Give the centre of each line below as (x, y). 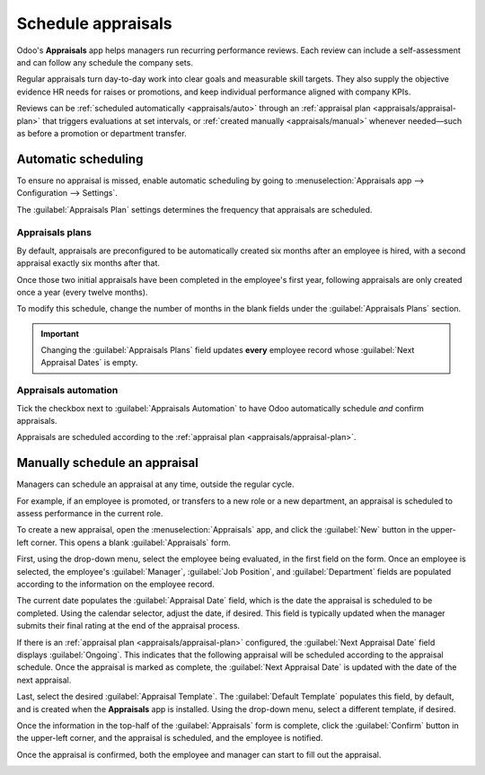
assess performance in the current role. (90, 514)
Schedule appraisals (94, 23)
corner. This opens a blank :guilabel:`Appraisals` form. (130, 542)
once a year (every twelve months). (82, 292)
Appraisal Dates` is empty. (89, 363)
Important (60, 333)
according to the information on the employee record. (115, 585)
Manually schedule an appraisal (108, 463)
